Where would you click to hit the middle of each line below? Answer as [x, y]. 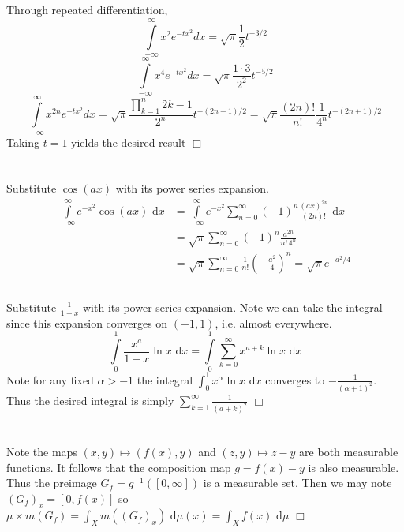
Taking [23, 142]
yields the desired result [129, 142]
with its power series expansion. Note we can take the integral [233, 307]
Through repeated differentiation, [87, 10]
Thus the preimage [52, 483]
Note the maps [42, 451]
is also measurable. [353, 467]
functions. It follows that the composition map [119, 467]
